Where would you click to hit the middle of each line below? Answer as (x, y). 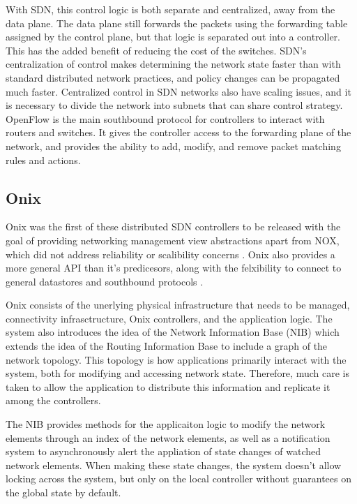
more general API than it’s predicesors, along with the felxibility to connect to (174, 268)
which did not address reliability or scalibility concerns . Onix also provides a (170, 254)
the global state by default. (63, 492)
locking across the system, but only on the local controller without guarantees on (178, 479)
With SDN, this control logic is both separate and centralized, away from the (170, 9)
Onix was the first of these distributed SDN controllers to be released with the (173, 227)
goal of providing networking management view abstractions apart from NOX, (173, 240)
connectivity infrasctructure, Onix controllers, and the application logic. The (169, 318)
